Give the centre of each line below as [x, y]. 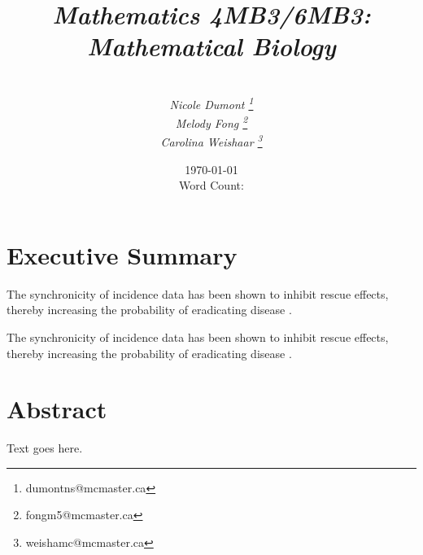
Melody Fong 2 [211, 122]
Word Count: [211, 185]
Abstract [57, 409]
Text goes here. [45, 448]
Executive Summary [122, 254]
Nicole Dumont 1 [211, 103]
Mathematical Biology [211, 46]
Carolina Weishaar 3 [211, 141]
